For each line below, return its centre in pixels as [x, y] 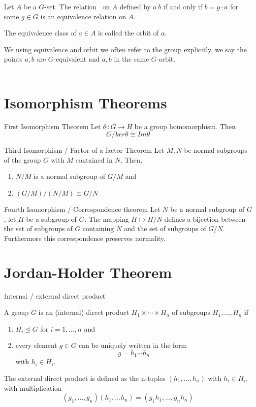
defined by [135, 6]
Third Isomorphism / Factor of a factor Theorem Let [84, 150]
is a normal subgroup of [69, 176]
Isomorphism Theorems [85, 102]
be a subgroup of [51, 219]
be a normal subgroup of [207, 209]
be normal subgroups [216, 150]
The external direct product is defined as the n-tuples [85, 378]
